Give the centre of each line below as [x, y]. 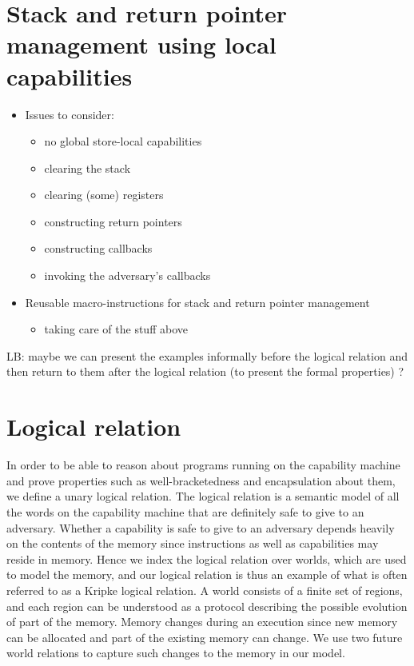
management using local [141, 44]
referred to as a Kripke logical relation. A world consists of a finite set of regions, [205, 590]
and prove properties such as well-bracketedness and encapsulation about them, [201, 480]
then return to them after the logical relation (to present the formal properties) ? [205, 371]
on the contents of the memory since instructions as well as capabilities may [193, 543]
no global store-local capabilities [123, 141]
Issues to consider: [70, 114]
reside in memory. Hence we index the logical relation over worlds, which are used [207, 558]
